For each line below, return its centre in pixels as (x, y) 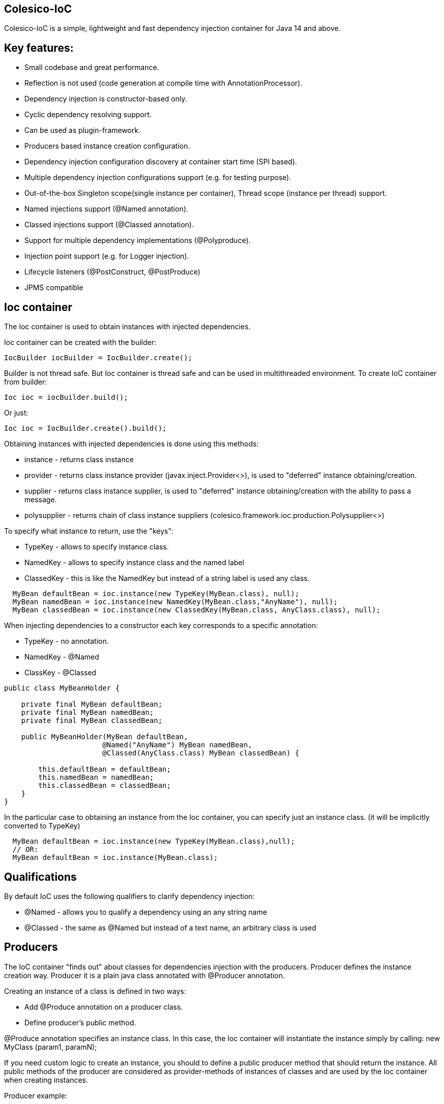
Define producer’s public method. (80, 1022)
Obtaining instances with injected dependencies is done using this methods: (131, 444)
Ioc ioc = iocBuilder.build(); (66, 398)
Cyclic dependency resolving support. (88, 115)
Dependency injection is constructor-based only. (106, 99)
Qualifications (41, 877)
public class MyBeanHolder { (62, 688)
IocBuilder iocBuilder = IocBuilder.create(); (98, 358)
